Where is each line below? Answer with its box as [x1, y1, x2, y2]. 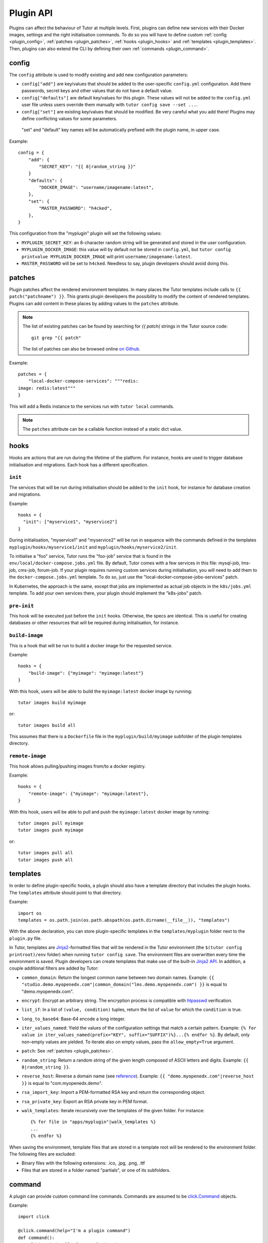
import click [18, 1214, 50, 1220]
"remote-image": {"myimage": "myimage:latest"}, [28, 791, 149, 797]
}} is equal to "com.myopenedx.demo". [21, 1080, 103, 1086]
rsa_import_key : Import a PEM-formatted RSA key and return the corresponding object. [21, 1089, 205, 1095]
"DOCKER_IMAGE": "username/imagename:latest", [39, 184, 154, 190]
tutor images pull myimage [18, 820, 84, 826]
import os [18, 910, 42, 916]
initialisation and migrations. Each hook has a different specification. [9, 461, 149, 467]
